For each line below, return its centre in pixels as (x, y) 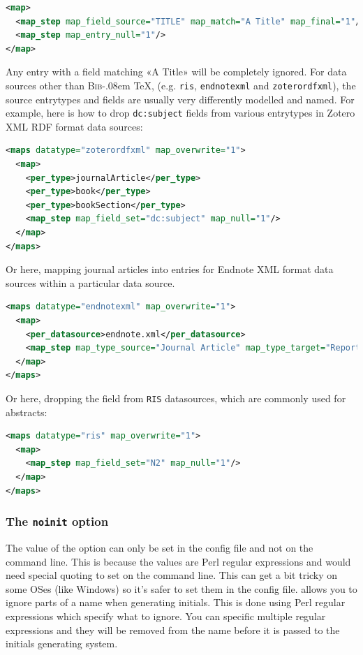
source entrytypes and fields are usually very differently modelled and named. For (180, 99)
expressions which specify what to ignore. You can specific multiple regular (166, 616)
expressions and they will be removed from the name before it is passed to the (173, 630)
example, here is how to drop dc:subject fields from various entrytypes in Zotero (180, 113)
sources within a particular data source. (90, 282)
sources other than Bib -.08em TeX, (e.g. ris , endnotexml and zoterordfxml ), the (181, 85)
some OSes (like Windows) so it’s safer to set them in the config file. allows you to (181, 588)
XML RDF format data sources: (74, 126)
